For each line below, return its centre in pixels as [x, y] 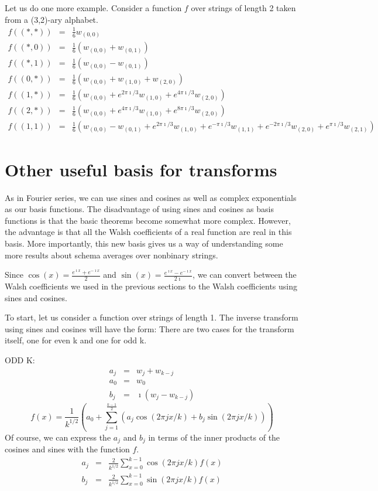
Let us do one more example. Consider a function [93, 8]
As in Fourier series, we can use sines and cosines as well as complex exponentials [151, 197]
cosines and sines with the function [67, 449]
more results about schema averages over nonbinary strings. [111, 255]
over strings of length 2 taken [243, 8]
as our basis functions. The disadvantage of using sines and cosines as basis [139, 209]
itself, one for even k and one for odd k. [76, 340]
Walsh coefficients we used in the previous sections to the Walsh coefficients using [151, 286]
